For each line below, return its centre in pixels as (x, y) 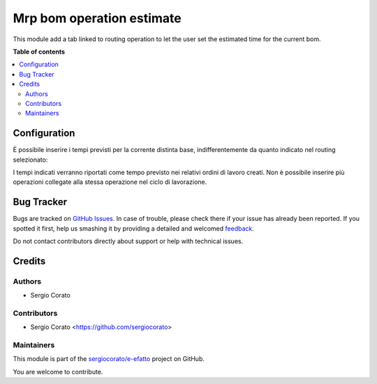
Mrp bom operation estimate (97, 18)
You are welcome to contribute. (58, 371)
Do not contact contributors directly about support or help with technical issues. (128, 241)
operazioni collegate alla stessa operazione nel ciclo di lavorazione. (110, 182)
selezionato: (30, 160)
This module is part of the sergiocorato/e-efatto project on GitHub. (109, 359)
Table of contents (39, 52)
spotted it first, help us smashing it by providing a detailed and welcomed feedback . (134, 228)
